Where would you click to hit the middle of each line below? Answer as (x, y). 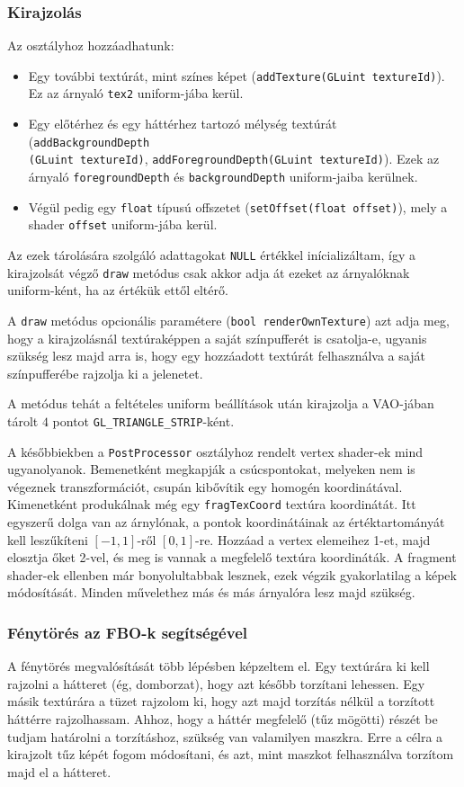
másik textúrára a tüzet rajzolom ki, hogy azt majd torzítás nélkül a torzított (221, 701)
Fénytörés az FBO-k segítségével (127, 632)
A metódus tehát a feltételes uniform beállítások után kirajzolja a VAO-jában (221, 403)
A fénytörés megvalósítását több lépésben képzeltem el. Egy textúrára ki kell (219, 666)
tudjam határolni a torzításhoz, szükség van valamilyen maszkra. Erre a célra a (225, 736)
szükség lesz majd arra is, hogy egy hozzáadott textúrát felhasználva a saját (216, 356)
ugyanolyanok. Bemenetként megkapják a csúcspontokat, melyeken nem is (211, 469)
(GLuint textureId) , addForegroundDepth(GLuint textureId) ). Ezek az (234, 159)
